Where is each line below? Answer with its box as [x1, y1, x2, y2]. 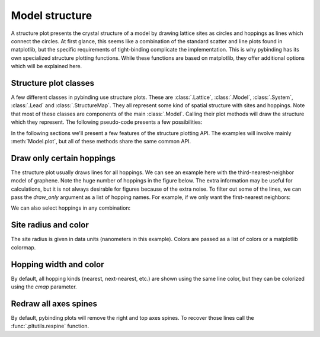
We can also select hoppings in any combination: [11, 204, 131, 211]
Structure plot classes [11, 78, 95, 88]
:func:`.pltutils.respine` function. [11, 323, 89, 330]
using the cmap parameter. [11, 283, 77, 290]
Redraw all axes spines [11, 299, 98, 309]
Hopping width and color [11, 259, 104, 269]
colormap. [11, 243, 36, 251]
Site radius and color [11, 220, 89, 230]
